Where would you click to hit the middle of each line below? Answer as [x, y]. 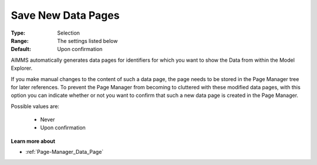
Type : [18, 33]
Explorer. [22, 68]
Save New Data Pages [65, 15]
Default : [21, 49]
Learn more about [33, 141]
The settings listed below [87, 41]
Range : [20, 41]
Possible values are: [35, 106]
